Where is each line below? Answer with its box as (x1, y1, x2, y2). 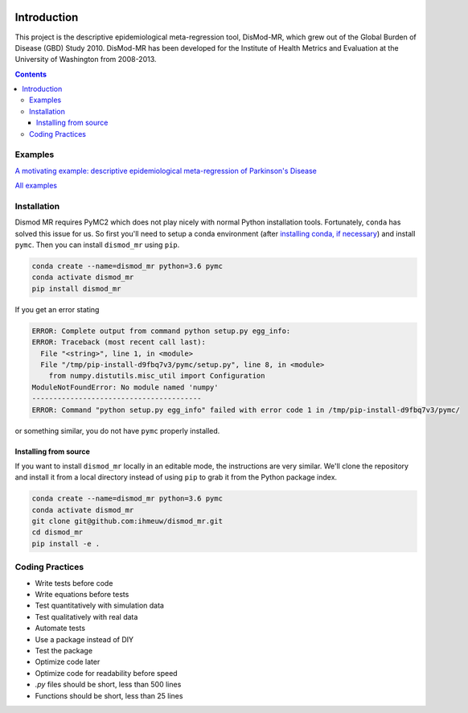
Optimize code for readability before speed (35, 668, 178, 678)
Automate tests (35, 624, 86, 633)
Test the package (35, 645, 92, 655)
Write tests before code (35, 578, 113, 587)
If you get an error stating (14, 304, 100, 314)
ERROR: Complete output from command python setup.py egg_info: (31, 326, 291, 336)
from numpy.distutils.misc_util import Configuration (48, 371, 265, 381)
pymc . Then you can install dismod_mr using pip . (14, 240, 180, 249)
